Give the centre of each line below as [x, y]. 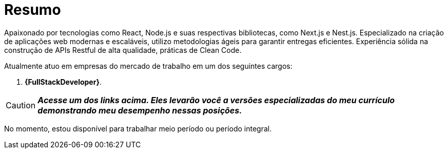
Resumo [33, 10]
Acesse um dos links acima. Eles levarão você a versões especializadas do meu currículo [216, 100]
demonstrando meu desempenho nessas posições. [140, 110]
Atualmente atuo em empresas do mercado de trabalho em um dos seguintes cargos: [148, 66]
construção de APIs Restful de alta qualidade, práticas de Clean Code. [123, 50]
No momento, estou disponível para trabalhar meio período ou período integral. [138, 128]
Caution [21, 105]
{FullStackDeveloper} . [63, 82]
